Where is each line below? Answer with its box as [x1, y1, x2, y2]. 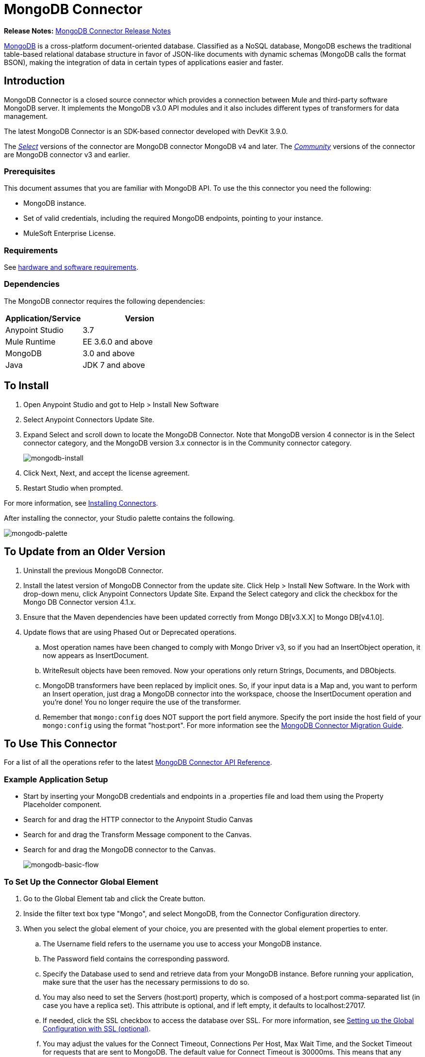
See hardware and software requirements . [4, 263, 139, 272]
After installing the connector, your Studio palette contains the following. [4, 513, 235, 522]
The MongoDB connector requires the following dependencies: [4, 297, 205, 305]
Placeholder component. [23, 800, 102, 809]
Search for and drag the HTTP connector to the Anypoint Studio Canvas [23, 815, 253, 824]
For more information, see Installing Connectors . [4, 498, 158, 507]
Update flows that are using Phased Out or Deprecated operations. [23, 628, 237, 636]
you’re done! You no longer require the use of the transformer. [43, 697, 241, 706]
